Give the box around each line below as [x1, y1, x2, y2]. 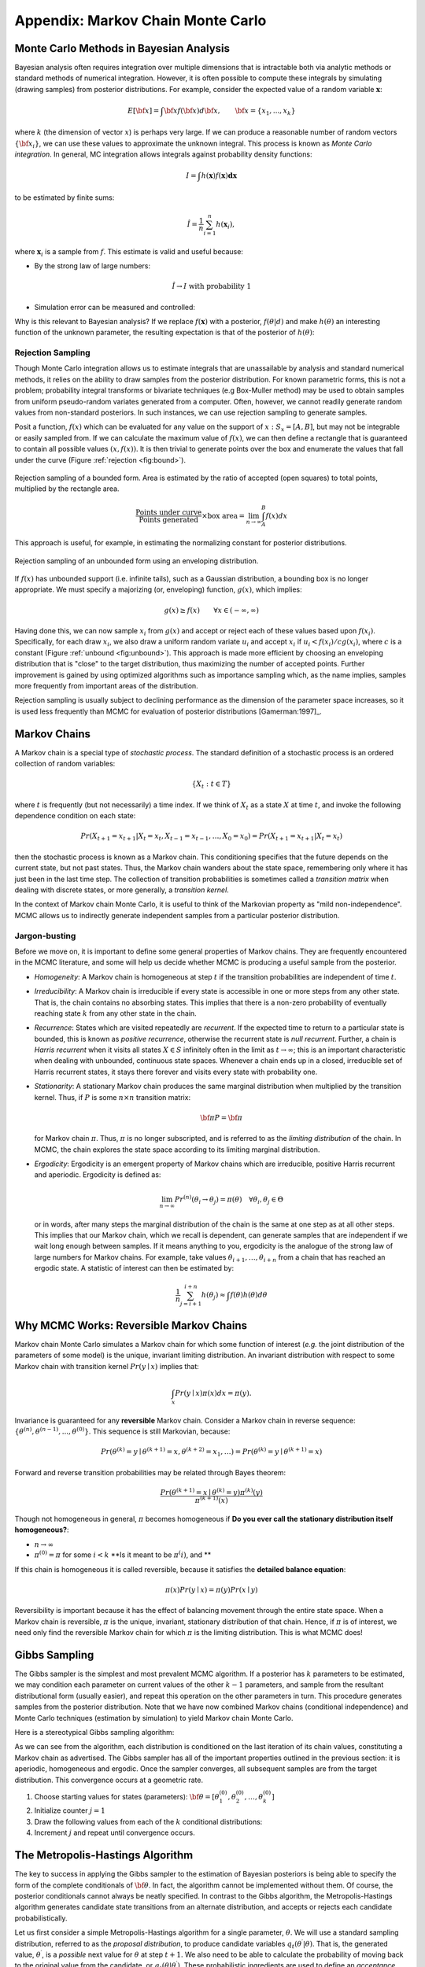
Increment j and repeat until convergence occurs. [34, 1828, 196, 1837]
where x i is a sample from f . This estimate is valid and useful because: [14, 246, 244, 258]
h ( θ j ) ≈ [201, 1290, 226, 1301]
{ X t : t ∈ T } [191, 780, 231, 790]
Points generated [139, 515, 199, 524]
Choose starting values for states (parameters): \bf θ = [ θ [34, 1792, 220, 1801]
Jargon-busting [14, 930, 76, 941]
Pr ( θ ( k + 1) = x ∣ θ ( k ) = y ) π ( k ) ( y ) [160, 1486, 263, 1496]
